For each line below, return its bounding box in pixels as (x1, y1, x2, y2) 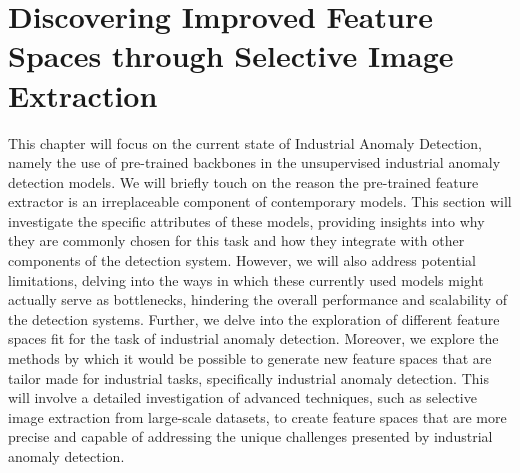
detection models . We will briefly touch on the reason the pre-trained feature (8, 171, 479, 192)
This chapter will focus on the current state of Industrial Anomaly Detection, (8, 132, 482, 153)
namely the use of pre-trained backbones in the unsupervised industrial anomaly (8, 152, 501, 173)
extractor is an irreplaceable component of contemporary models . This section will (8, 191, 512, 212)
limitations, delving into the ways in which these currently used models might (8, 269, 484, 290)
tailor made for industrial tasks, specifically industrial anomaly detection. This (8, 367, 489, 388)
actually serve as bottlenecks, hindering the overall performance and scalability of (8, 289, 508, 310)
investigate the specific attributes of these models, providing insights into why (8, 210, 485, 231)
